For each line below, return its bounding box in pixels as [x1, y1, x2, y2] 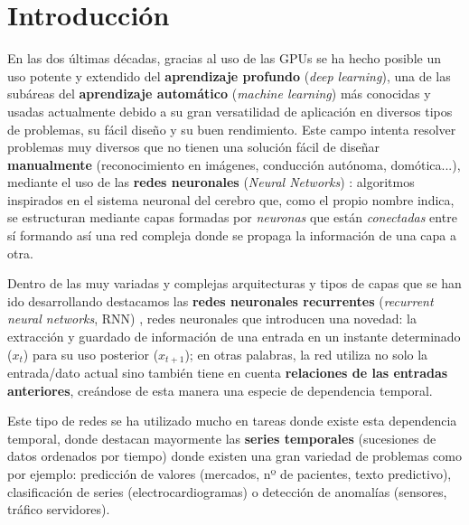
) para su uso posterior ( [23, 344, 159, 363]
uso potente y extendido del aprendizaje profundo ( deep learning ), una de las [7, 66, 451, 85]
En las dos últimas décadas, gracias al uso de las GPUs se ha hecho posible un [7, 49, 441, 68]
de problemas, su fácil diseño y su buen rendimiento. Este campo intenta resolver [7, 119, 456, 138]
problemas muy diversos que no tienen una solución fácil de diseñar [7, 137, 380, 156]
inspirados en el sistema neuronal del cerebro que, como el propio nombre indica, [7, 190, 455, 209]
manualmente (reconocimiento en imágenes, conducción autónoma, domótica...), [7, 155, 461, 173]
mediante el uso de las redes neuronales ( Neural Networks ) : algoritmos [7, 173, 415, 192]
